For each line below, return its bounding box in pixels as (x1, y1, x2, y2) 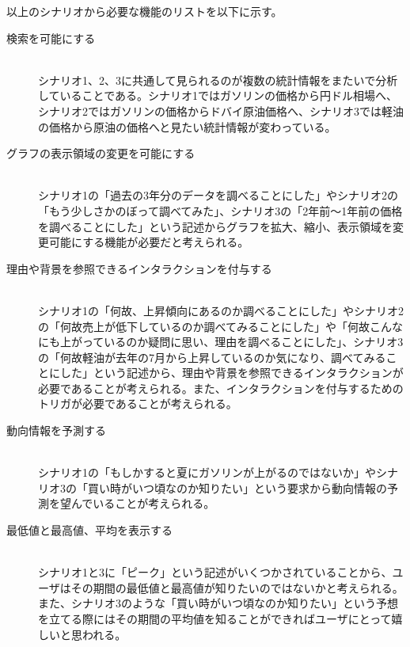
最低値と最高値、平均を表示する (6, 522, 173, 539)
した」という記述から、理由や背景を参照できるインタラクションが (59, 364, 404, 381)
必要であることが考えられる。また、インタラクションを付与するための (38, 379, 404, 396)
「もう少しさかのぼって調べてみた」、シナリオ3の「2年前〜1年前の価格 (38, 202, 403, 219)
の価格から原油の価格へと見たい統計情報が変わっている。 (38, 118, 336, 135)
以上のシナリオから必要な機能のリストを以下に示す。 (6, 3, 283, 19)
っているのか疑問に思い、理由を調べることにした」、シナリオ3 (82, 333, 404, 350)
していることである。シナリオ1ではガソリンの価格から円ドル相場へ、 (38, 87, 398, 104)
